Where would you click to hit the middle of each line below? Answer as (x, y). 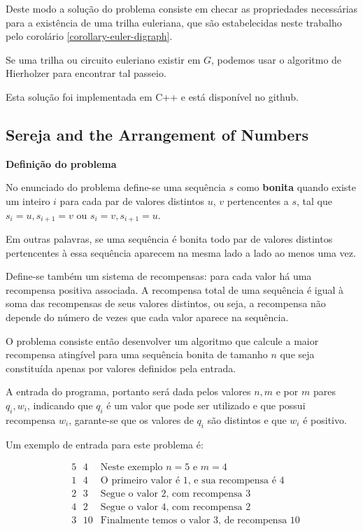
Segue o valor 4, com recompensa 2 (176, 508)
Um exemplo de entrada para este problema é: (105, 444)
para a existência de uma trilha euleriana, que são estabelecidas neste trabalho (174, 22)
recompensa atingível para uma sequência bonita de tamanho (137, 354)
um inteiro (28, 200)
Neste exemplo (131, 468)
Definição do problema (61, 163)
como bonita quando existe (296, 187)
